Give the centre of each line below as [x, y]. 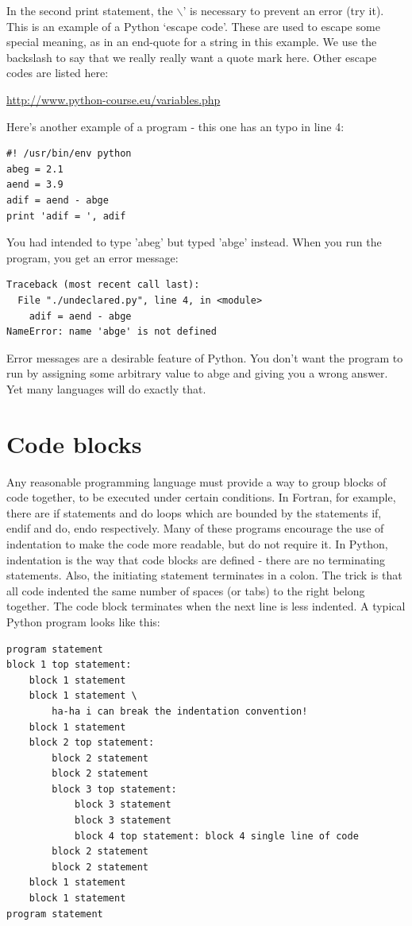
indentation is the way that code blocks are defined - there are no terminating [196, 559]
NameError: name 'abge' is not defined [112, 332]
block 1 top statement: [69, 665]
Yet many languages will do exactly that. [106, 388]
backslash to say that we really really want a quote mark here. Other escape [192, 57]
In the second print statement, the [90, 10]
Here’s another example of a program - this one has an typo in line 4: [175, 126]
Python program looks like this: [83, 621]
